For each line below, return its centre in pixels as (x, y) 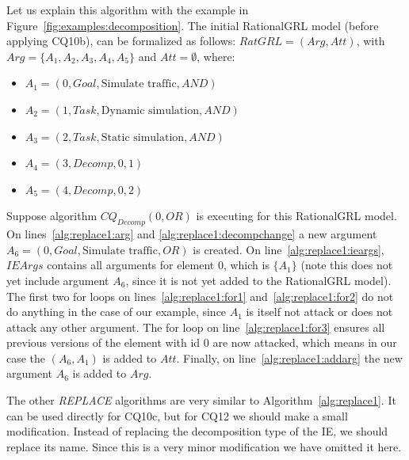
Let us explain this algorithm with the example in (128, 10)
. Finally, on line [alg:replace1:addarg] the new (289, 357)
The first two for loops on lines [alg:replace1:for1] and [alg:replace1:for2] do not (200, 296)
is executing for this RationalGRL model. (296, 216)
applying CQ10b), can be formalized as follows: (121, 41)
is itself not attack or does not (319, 312)
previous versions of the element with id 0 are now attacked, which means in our (202, 342)
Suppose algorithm (52, 216)
